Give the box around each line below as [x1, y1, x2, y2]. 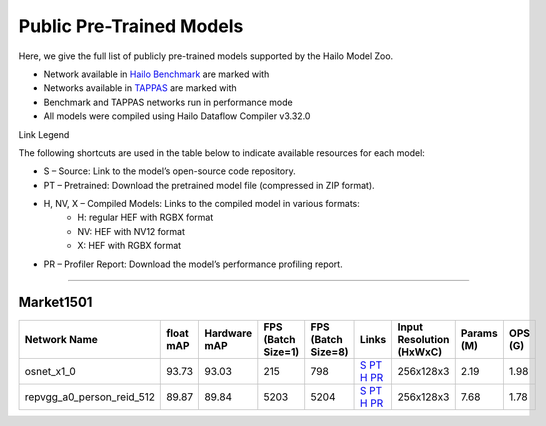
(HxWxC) [397, 345, 443, 359]
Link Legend [18, 128, 70, 140]
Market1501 [18, 294, 93, 311]
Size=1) [263, 345, 300, 359]
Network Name [24, 332, 99, 346]
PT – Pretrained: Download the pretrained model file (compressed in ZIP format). [43, 179, 375, 191]
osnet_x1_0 [24, 364, 76, 378]
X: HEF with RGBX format [77, 240, 182, 252]
